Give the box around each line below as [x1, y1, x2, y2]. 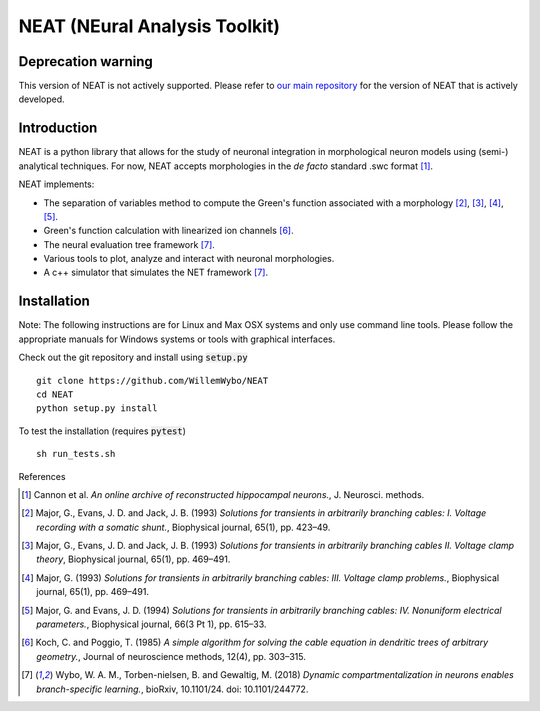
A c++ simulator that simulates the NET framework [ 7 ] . [43, 266, 269, 279]
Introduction [18, 120, 98, 137]
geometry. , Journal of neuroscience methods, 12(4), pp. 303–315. [36, 650, 307, 662]
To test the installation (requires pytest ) [18, 425, 187, 437]
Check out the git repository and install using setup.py [18, 351, 249, 364]
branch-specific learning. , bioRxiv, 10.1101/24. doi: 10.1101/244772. [36, 683, 309, 695]
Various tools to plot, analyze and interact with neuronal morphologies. [43, 253, 335, 265]
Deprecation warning [18, 53, 154, 70]
